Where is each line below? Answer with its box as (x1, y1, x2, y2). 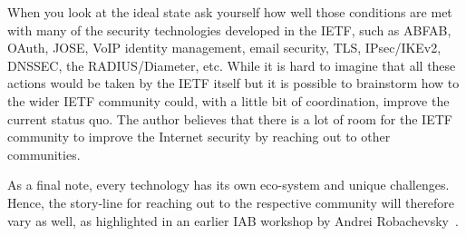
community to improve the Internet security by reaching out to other (7, 127, 391, 146)
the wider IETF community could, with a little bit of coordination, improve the (7, 91, 450, 110)
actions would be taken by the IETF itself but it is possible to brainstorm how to (7, 74, 460, 93)
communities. (7, 144, 81, 163)
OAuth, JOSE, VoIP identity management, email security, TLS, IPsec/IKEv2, (7, 38, 442, 57)
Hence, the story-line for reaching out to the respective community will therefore (7, 192, 455, 211)
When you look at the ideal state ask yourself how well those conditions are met (7, 3, 452, 21)
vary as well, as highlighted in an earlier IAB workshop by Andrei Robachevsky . (7, 211, 459, 230)
